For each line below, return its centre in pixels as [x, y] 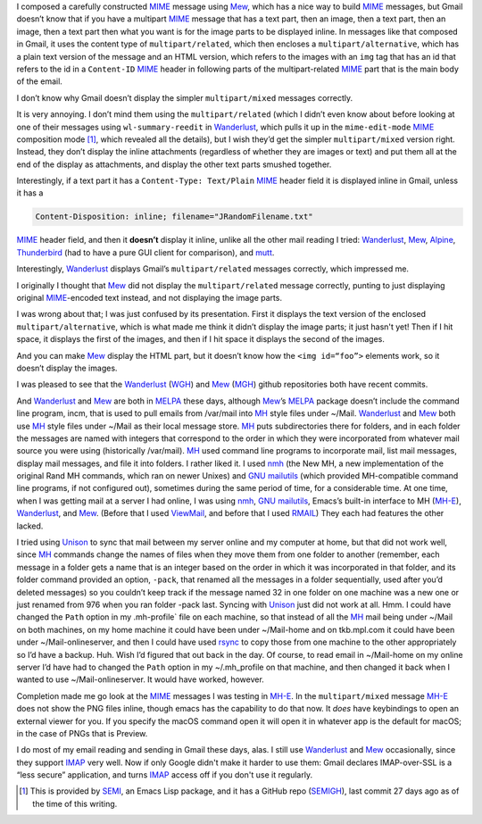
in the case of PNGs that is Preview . [82, 733]
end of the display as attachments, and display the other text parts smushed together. [174, 164]
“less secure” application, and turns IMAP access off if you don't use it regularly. [164, 775]
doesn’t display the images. [67, 368]
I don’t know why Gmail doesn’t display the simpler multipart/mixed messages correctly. [185, 97]
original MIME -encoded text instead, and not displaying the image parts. [150, 298]
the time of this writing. [75, 803]
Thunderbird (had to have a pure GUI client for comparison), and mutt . [145, 252]
